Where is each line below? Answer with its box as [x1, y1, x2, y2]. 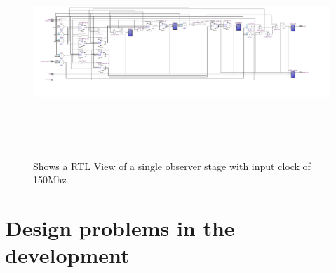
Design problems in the [5, 213, 235, 241]
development [5, 241, 130, 269]
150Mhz [33, 172, 67, 187]
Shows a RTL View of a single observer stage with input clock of [33, 158, 311, 173]
